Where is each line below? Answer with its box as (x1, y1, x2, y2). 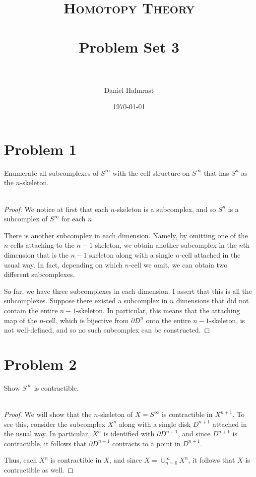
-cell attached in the (179, 249, 241, 260)
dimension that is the (4, 249, 69, 260)
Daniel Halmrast (104, 84, 154, 95)
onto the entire (146, 315, 191, 325)
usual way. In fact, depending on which (4, 259, 123, 270)
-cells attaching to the (8, 240, 74, 250)
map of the (4, 315, 37, 325)
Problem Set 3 (78, 36, 180, 57)
